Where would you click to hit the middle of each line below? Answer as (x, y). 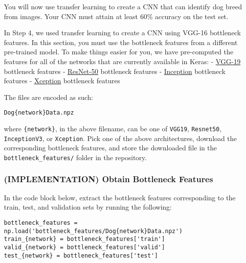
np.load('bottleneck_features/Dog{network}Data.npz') (93, 231)
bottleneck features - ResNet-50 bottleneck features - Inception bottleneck (115, 71)
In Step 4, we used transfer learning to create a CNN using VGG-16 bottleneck (123, 33)
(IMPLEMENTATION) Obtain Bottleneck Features (109, 179)
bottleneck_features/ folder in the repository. (75, 157)
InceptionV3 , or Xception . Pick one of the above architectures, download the (120, 138)
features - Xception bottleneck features (62, 81)
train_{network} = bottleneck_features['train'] (85, 239)
